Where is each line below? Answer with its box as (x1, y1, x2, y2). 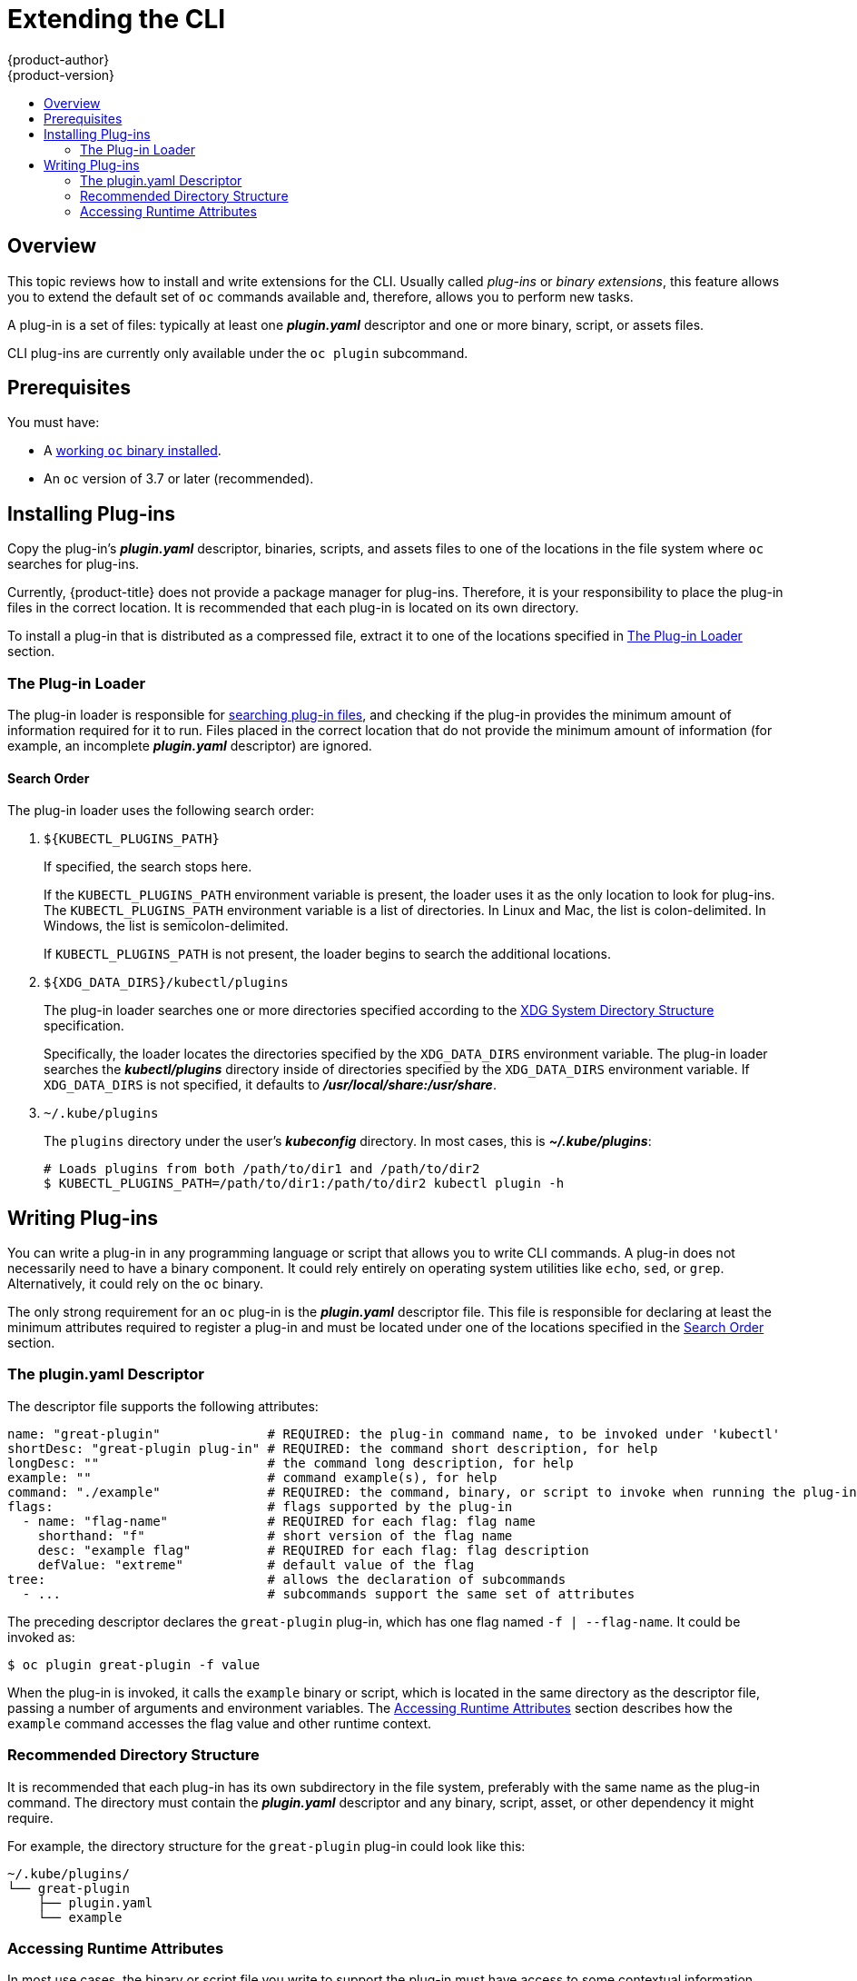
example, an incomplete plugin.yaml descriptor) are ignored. (7, 738, 372, 754)
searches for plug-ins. (7, 556, 140, 572)
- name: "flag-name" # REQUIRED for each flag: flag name (22, 1513, 536, 1528)
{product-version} (7, 66, 115, 83)
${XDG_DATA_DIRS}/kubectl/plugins (44, 975, 289, 990)
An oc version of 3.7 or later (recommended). (44, 471, 314, 487)
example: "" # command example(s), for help (7, 1469, 497, 1485)
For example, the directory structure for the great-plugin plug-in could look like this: (7, 1837, 526, 1854)
